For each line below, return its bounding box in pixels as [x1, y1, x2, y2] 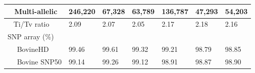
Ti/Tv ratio [13, 19, 49, 29]
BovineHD [17, 44, 49, 54]
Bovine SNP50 [17, 56, 62, 66]
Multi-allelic [14, 6, 58, 16]
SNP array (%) [8, 31, 54, 42]
